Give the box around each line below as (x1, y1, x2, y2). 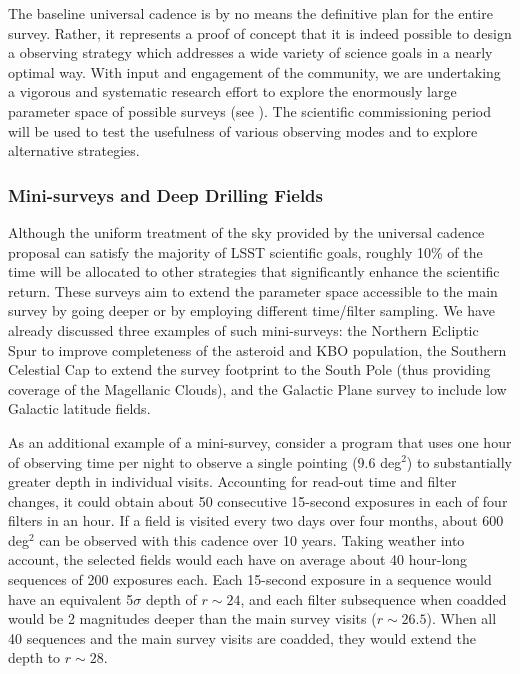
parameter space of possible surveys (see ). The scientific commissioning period (8, 100, 492, 121)
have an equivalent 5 (8, 588, 134, 609)
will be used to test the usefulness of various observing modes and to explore (8, 120, 478, 141)
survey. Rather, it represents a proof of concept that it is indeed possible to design (8, 22, 512, 43)
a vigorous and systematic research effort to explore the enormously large (8, 81, 457, 102)
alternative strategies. (8, 140, 140, 161)
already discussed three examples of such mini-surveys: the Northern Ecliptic (8, 319, 479, 340)
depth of (145, 588, 197, 609)
